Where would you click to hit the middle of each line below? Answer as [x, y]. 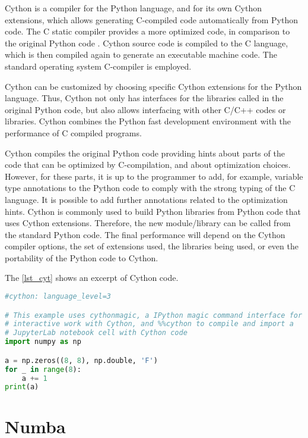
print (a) [22, 387]
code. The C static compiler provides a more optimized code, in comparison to [147, 31]
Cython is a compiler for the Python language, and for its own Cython [133, 8]
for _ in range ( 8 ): [43, 369]
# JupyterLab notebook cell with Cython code [96, 333]
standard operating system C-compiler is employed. [98, 66]
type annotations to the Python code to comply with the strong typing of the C [150, 188]
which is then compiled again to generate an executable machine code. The [141, 54]
